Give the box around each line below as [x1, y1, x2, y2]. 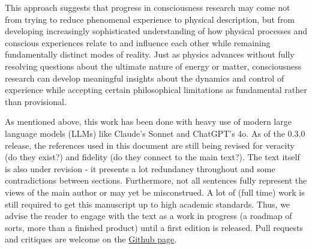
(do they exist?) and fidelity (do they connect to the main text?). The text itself [5, 151, 300, 163]
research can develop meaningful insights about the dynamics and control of [5, 71, 284, 84]
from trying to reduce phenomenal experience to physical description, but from [5, 13, 295, 25]
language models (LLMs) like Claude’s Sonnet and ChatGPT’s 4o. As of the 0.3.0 [5, 127, 305, 139]
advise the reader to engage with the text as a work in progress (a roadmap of [5, 209, 292, 222]
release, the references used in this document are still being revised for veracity [5, 139, 295, 151]
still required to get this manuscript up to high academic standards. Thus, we [5, 197, 290, 210]
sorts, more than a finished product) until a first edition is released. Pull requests [5, 221, 303, 233]
